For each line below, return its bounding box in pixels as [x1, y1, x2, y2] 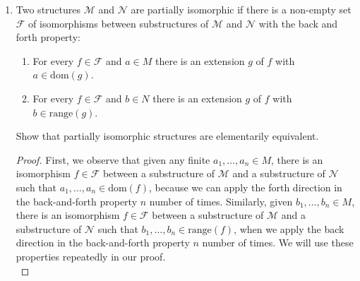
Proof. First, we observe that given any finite [16, 152, 210, 167]
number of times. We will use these [202, 235, 354, 250]
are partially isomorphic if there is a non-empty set [131, 2, 352, 16]
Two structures [16, 2, 81, 16]
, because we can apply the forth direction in [148, 179, 342, 194]
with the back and [258, 16, 338, 30]
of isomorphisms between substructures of [28, 16, 209, 30]
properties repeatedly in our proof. [16, 249, 166, 263]
